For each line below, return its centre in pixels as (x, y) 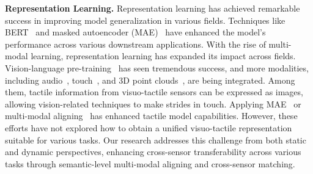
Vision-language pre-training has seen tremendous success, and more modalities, (157, 67)
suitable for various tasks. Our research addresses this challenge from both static (156, 140)
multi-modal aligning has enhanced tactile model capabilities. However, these (151, 116)
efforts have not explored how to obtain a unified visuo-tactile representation (149, 127)
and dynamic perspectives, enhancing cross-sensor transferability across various (153, 152)
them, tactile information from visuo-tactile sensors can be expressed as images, (154, 92)
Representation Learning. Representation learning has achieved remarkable (153, 8)
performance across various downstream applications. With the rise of (135, 44)
